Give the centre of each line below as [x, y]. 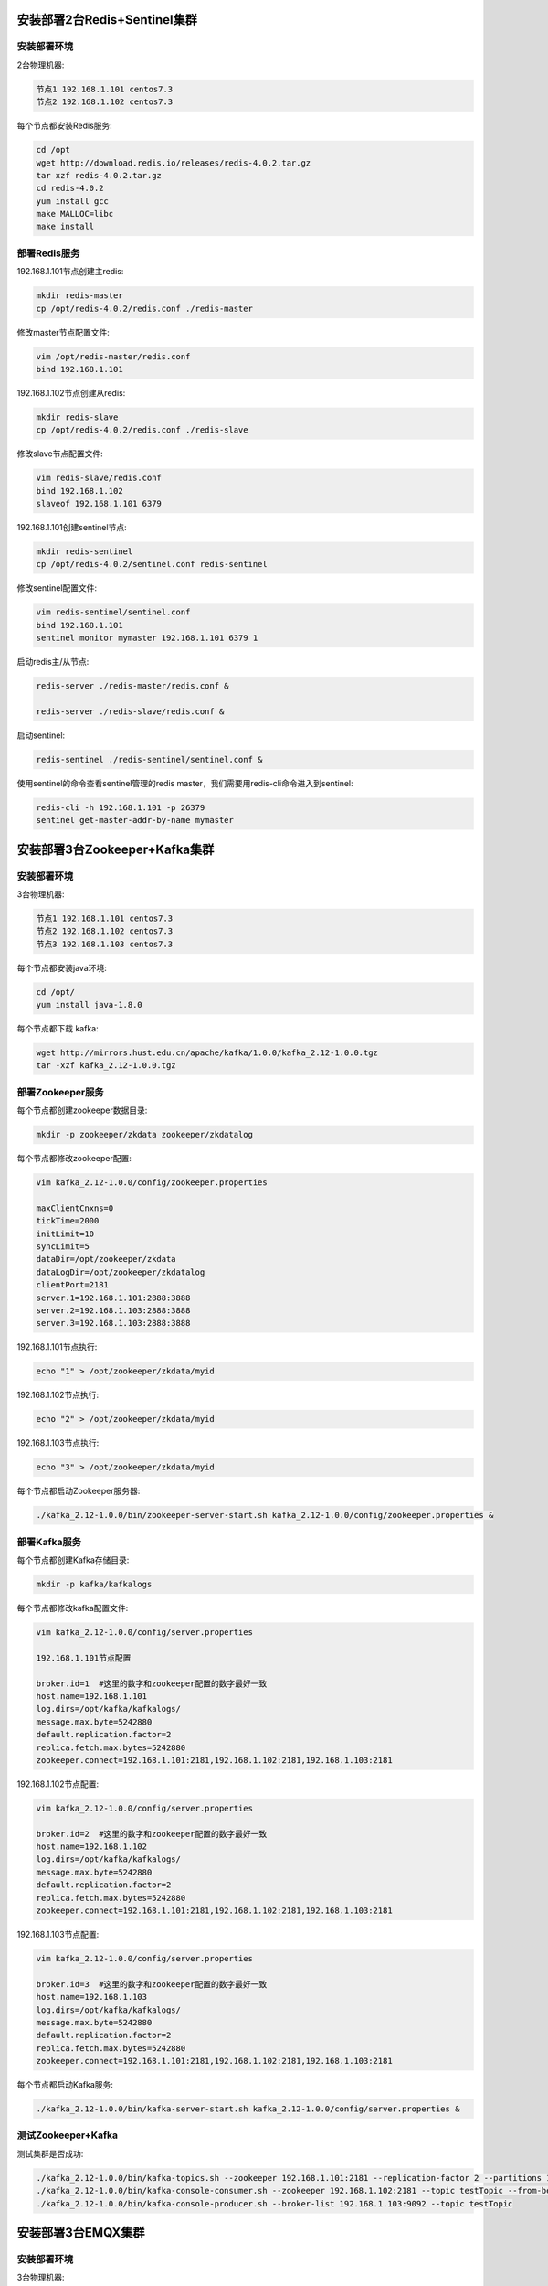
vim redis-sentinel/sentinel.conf [113, 612]
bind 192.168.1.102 [79, 491]
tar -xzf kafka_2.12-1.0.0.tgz [106, 1066]
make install [65, 227]
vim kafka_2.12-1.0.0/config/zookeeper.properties [152, 1183]
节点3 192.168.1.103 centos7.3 [105, 944]
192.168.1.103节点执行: [58, 1443]
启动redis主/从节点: [53, 662]
